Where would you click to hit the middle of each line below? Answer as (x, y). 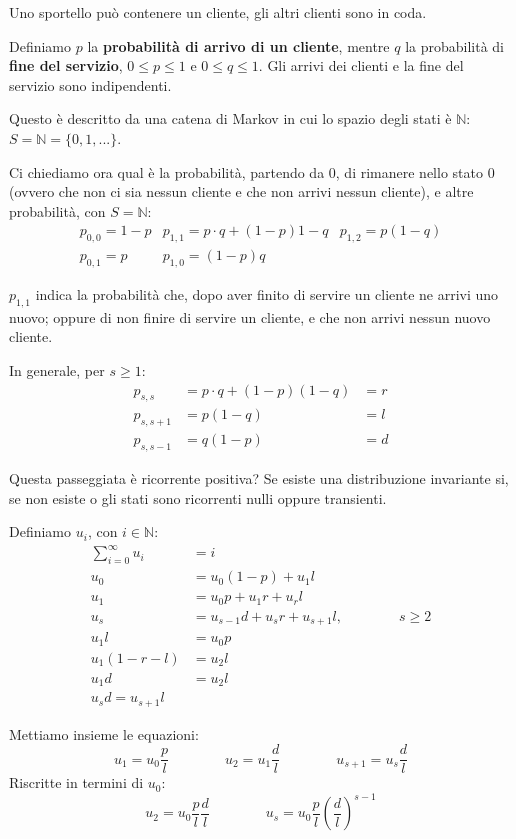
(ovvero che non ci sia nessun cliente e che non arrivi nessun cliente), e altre (241, 191)
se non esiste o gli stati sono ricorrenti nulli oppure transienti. (198, 497)
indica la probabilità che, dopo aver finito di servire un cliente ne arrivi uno (267, 294)
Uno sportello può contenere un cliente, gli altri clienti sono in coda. (218, 12)
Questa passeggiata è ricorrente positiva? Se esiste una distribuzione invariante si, (259, 478)
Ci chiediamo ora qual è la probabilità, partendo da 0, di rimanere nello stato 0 (252, 171)
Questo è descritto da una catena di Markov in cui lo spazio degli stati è (230, 118)
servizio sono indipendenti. (90, 84)
